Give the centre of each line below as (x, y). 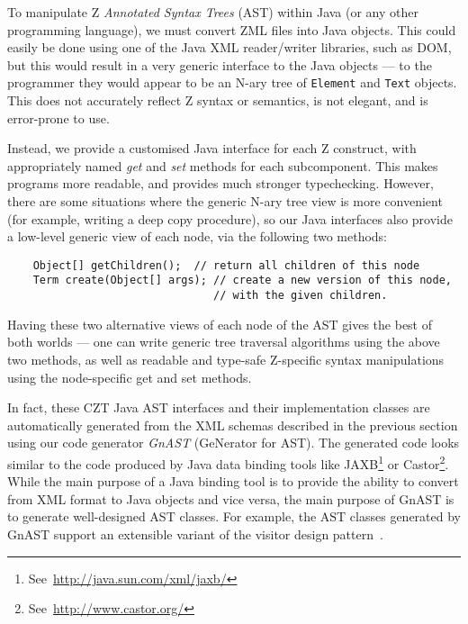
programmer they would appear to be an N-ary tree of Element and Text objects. (232, 82)
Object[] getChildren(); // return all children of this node (226, 265)
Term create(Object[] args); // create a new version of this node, (242, 280)
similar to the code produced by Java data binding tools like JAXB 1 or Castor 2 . (228, 462)
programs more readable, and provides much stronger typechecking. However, (220, 183)
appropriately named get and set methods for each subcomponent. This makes (223, 165)
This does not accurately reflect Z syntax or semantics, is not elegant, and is (218, 100)
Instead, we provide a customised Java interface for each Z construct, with (212, 148)
